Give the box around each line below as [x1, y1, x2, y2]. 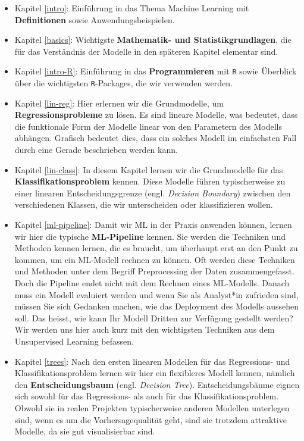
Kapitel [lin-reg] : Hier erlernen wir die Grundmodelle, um [14, 96, 224, 109]
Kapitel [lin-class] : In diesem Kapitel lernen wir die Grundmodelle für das [14, 163, 283, 176]
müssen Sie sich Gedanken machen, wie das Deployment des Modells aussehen [14, 300, 299, 312]
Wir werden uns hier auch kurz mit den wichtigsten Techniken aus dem [14, 323, 275, 336]
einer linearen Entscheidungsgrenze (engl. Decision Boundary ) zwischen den [14, 186, 291, 199]
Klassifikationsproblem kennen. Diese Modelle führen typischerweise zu [14, 175, 286, 187]
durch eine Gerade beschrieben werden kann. [14, 143, 178, 156]
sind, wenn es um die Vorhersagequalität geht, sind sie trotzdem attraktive [14, 413, 287, 426]
